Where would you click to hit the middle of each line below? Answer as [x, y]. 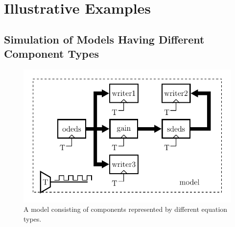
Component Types [52, 54]
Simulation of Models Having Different [104, 39]
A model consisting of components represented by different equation [126, 209]
